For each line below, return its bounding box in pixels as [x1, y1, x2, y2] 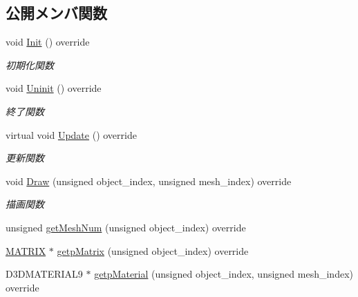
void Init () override [6, 35, 90, 49]
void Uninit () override [6, 81, 102, 95]
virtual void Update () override [6, 127, 137, 142]
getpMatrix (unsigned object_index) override [57, 243, 249, 258]
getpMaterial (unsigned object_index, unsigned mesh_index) [94, 267, 353, 281]
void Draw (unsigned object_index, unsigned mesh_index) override [6, 173, 292, 188]
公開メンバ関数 [6, 2, 107, 23]
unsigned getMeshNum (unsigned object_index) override [6, 220, 246, 234]
